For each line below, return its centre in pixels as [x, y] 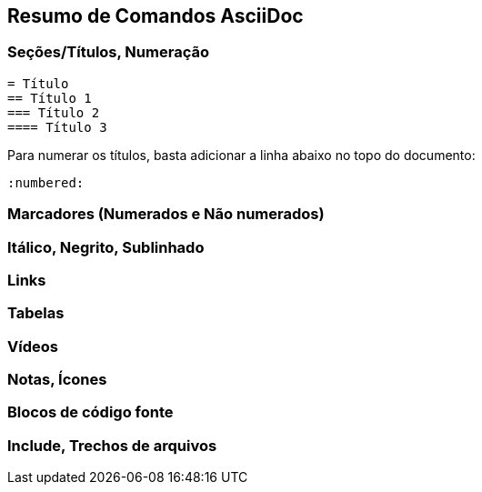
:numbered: [46, 182]
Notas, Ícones [57, 380]
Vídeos [33, 346]
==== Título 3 [57, 127]
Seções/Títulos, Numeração [108, 52]
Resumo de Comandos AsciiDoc [156, 16]
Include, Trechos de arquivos [112, 445]
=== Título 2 [54, 112]
